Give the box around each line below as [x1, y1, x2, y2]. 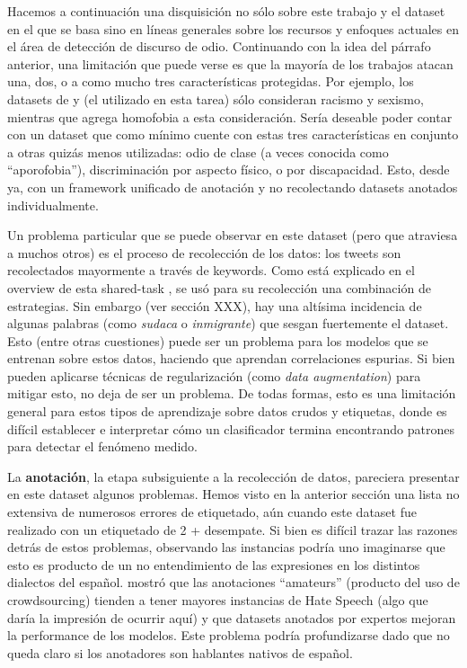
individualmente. [7, 195, 99, 214]
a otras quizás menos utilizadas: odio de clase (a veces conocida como [7, 142, 389, 161]
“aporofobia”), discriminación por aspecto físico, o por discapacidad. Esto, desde [7, 160, 450, 179]
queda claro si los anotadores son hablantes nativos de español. [7, 643, 353, 662]
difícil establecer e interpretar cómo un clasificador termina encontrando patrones [7, 419, 454, 438]
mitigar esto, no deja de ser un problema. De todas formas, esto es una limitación [7, 384, 456, 403]
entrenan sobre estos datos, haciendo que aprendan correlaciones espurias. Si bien [7, 349, 455, 368]
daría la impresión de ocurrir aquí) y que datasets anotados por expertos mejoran [7, 608, 456, 627]
